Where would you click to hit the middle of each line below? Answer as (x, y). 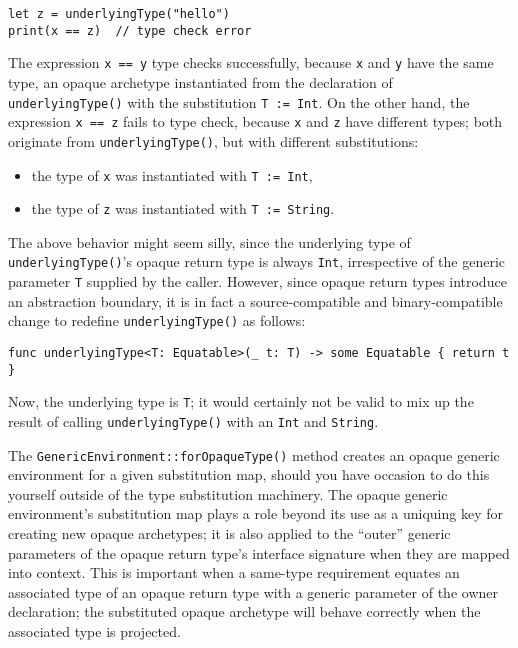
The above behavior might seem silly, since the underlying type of (209, 241)
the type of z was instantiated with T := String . (183, 208)
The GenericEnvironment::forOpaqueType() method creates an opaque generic (254, 454)
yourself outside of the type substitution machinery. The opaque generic (228, 493)
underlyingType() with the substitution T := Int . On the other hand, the (239, 101)
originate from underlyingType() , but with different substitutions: (213, 140)
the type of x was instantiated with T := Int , (172, 174)
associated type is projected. (94, 631)
